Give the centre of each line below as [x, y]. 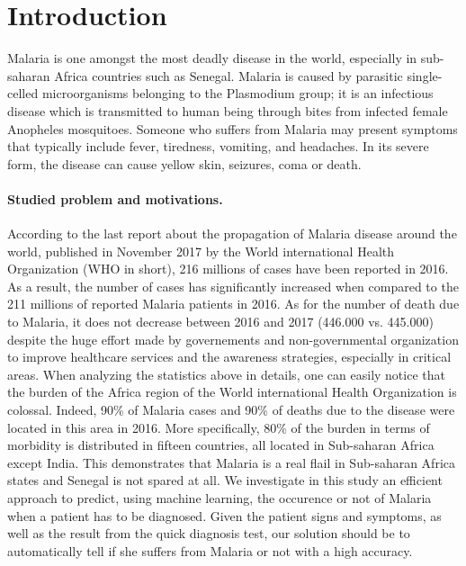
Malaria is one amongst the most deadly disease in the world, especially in [212, 58]
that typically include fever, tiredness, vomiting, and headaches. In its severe [218, 146]
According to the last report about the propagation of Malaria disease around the [232, 234]
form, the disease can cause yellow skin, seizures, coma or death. [184, 163]
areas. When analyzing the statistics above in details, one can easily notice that [226, 374]
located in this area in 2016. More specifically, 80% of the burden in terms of [219, 427]
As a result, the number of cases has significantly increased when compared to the [233, 286]
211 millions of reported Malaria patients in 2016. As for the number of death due [233, 304]
